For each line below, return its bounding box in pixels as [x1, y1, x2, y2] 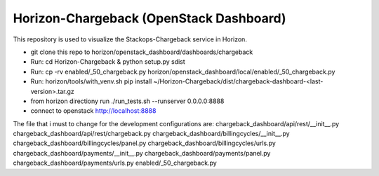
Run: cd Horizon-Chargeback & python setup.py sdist [30, 57, 185, 66]
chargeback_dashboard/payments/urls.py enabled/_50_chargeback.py [13, 158, 217, 168]
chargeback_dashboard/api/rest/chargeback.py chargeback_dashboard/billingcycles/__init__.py [13, 130, 291, 138]
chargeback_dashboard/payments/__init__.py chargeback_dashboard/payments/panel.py [13, 149, 271, 157]
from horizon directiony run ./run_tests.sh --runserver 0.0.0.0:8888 [30, 97, 225, 105]
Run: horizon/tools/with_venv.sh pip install [30, 77, 152, 86]
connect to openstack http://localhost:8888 [30, 107, 157, 115]
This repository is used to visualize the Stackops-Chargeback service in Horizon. [13, 35, 247, 43]
